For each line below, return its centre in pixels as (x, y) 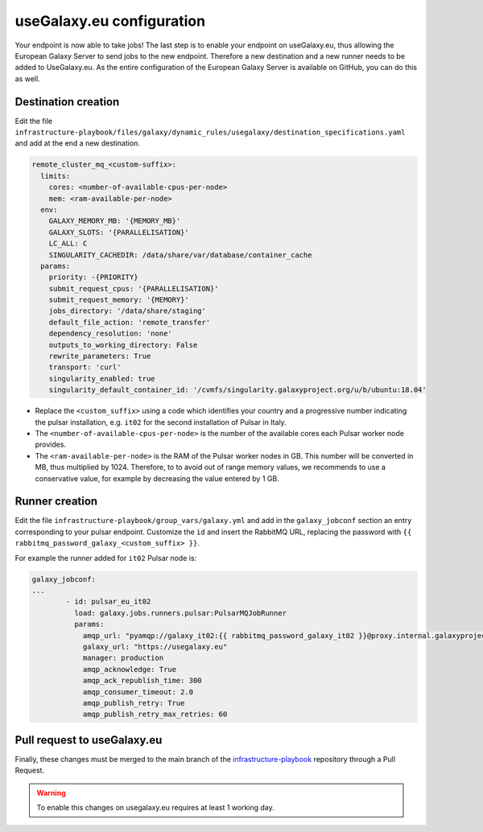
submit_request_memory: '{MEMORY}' (119, 300)
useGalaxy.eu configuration (110, 21)
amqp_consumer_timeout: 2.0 (138, 692)
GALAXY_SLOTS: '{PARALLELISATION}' (119, 232)
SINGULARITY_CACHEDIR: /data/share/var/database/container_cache (180, 255)
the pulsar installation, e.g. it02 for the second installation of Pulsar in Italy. (161, 422)
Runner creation (56, 502)
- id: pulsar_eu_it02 (108, 602)
